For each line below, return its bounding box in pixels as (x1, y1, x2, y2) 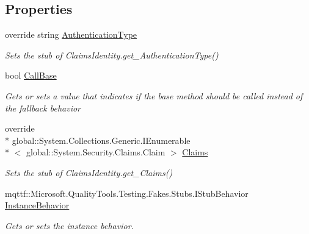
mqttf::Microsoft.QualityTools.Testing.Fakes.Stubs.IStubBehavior (5, 186, 249, 199)
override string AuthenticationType (5, 28, 137, 41)
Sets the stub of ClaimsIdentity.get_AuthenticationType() (5, 48, 219, 61)
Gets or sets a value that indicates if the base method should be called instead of (5, 89, 303, 102)
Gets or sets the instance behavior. (5, 219, 134, 232)
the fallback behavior (5, 101, 81, 114)
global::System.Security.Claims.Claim (26, 146, 165, 158)
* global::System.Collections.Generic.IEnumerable (5, 133, 191, 146)
